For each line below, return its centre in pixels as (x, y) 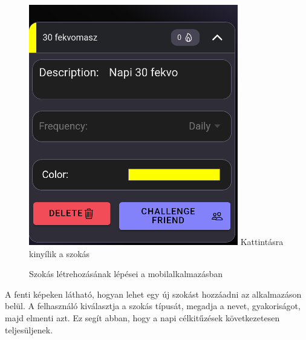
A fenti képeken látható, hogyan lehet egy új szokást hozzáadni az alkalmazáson (153, 294)
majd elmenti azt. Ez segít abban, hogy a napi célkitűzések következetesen (142, 317)
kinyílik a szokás (60, 253)
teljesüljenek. (29, 329)
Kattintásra (262, 241)
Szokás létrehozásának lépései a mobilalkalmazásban (126, 274)
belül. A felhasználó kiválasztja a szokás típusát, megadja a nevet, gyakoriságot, (153, 306)
